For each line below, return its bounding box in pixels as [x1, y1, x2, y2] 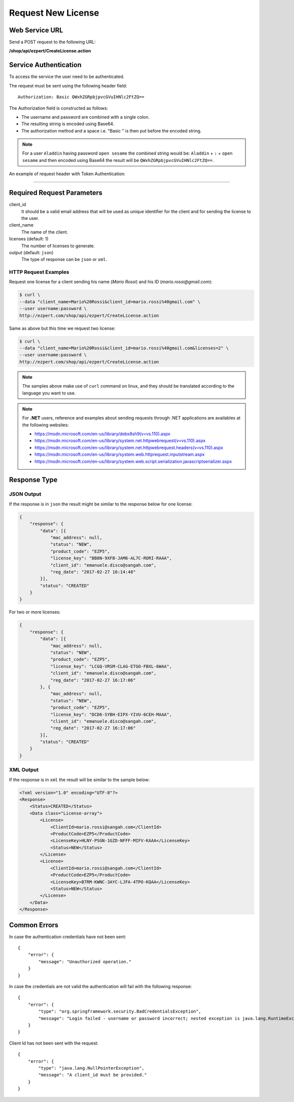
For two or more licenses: [9, 609, 61, 615]
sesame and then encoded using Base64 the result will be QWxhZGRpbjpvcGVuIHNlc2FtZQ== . [22, 157, 214, 163]
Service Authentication [9, 61, 82, 69]
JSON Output [9, 491, 42, 498]
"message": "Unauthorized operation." [38, 959, 132, 964]
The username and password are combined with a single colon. [21, 114, 149, 120]
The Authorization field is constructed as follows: [9, 105, 108, 111]
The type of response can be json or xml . [21, 257, 107, 262]
